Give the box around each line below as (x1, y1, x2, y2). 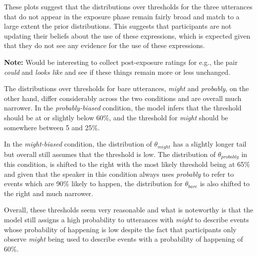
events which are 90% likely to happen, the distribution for (4, 178, 183, 189)
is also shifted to (200, 178, 250, 189)
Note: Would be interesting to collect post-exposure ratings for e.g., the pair (4, 56, 238, 67)
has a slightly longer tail (173, 139, 247, 149)
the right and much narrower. (4, 188, 94, 198)
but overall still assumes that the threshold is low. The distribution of (4, 149, 216, 159)
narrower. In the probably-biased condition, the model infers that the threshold (4, 102, 242, 113)
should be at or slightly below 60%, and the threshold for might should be (4, 112, 228, 122)
